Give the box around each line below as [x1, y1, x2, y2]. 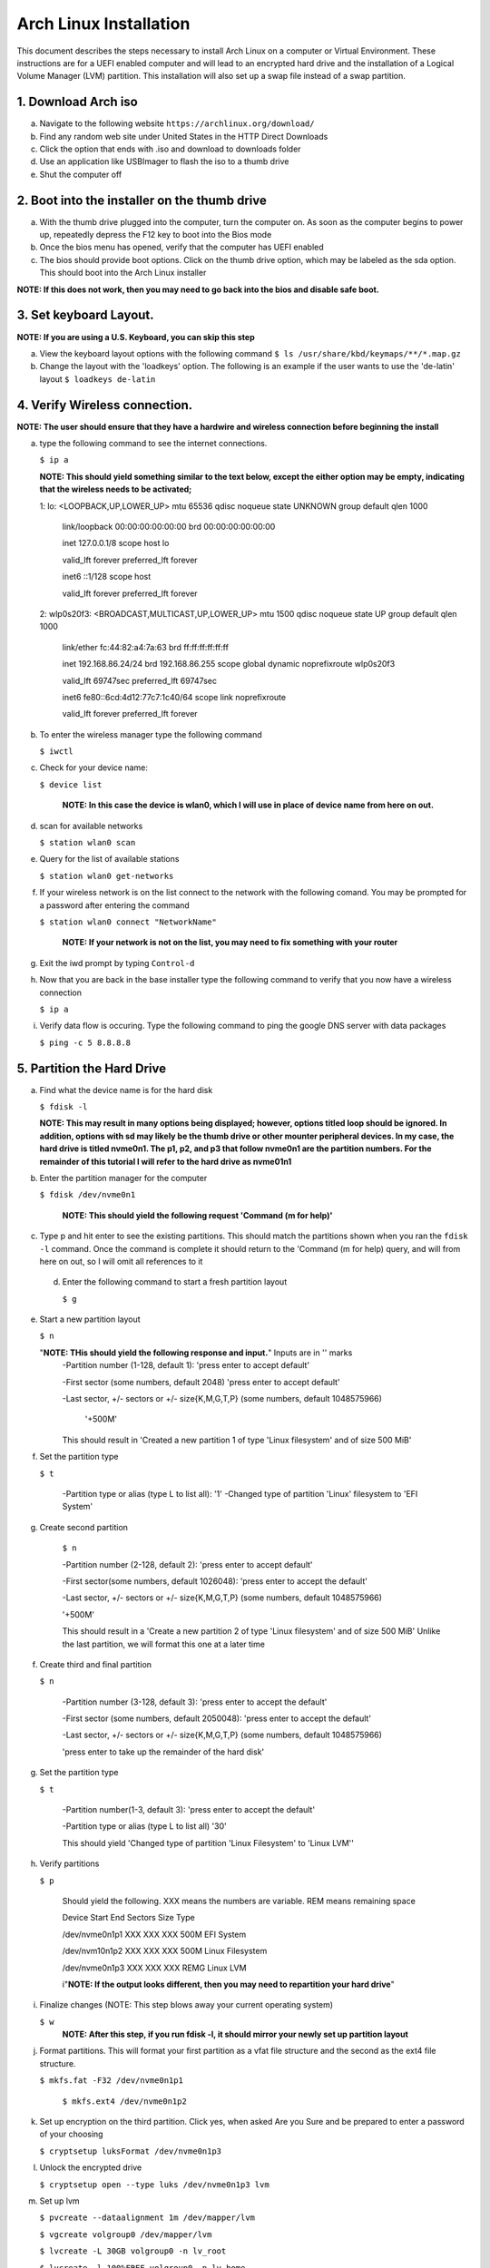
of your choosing [39, 2128, 103, 2140]
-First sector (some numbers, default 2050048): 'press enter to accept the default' [62, 1713, 372, 1724]
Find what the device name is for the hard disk [39, 1084, 213, 1095]
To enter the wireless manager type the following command [39, 728, 262, 739]
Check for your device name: [39, 762, 149, 773]
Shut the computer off [39, 169, 122, 180]
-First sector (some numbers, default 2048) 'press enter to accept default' [62, 1376, 340, 1387]
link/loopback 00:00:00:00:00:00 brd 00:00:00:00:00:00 [62, 521, 276, 532]
